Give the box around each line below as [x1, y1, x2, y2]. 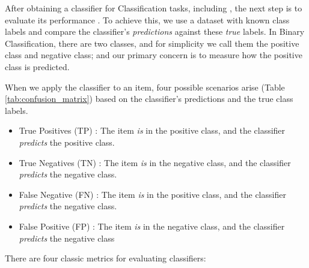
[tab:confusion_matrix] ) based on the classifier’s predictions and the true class [5, 92, 293, 105]
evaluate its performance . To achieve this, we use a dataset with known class [5, 13, 290, 26]
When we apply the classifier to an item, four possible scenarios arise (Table [5, 80, 285, 93]
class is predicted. [5, 60, 70, 73]
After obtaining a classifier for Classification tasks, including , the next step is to [5, 2, 302, 14]
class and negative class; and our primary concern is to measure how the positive [5, 49, 302, 61]
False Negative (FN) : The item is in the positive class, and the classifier [19, 188, 286, 200]
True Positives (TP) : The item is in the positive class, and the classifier [19, 124, 286, 137]
